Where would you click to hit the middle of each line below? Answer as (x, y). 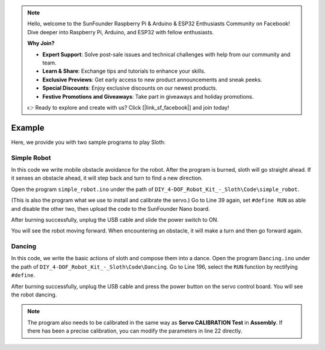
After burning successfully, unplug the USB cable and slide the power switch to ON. (115, 219)
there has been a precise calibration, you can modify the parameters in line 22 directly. (135, 331)
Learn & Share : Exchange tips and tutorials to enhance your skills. (124, 71)
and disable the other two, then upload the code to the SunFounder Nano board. (110, 208)
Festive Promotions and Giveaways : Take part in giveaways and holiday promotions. (148, 96)
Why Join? (41, 43)
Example (28, 127)
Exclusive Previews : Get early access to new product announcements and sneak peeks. (152, 80)
